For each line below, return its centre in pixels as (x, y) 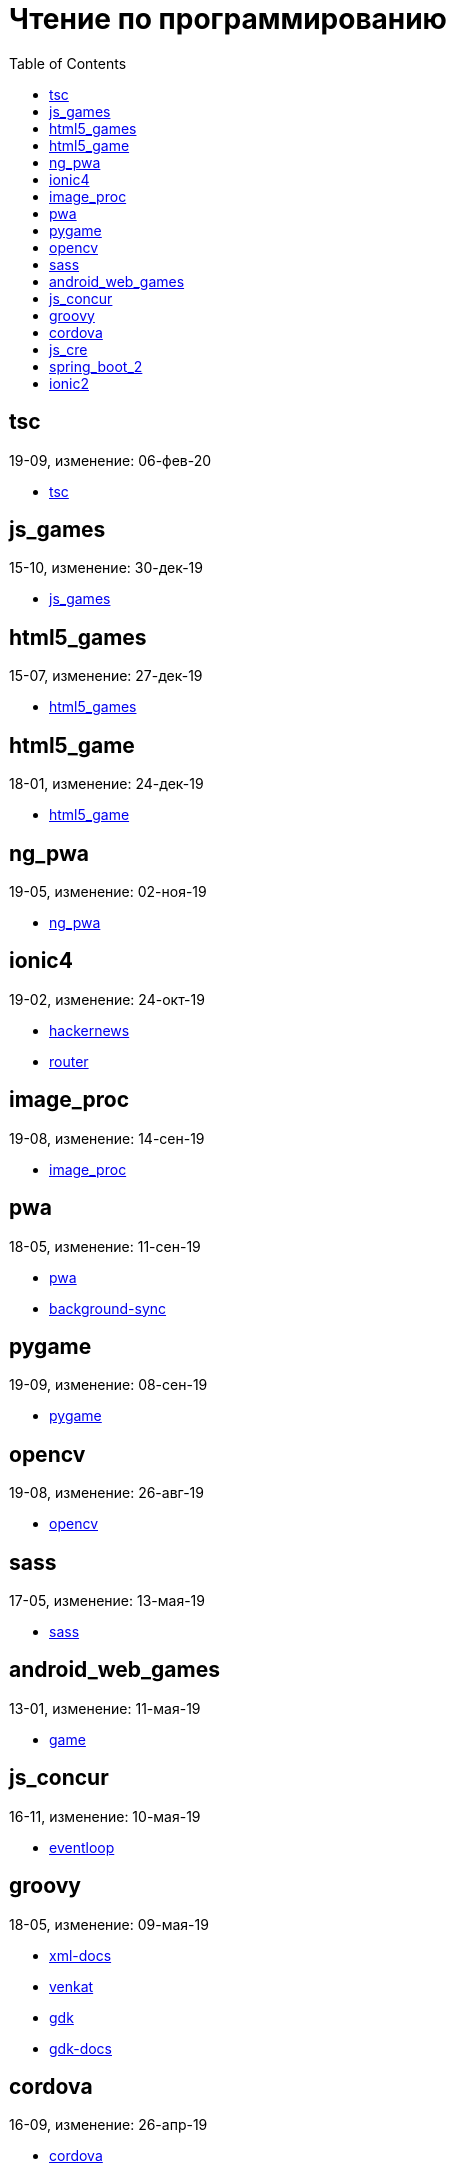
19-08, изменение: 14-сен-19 (107, 1138)
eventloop (82, 1847)
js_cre (68, 349)
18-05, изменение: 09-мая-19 (109, 1924)
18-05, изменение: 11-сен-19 (105, 1246)
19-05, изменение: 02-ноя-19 (108, 891)
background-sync (108, 1308)
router (69, 1061)
